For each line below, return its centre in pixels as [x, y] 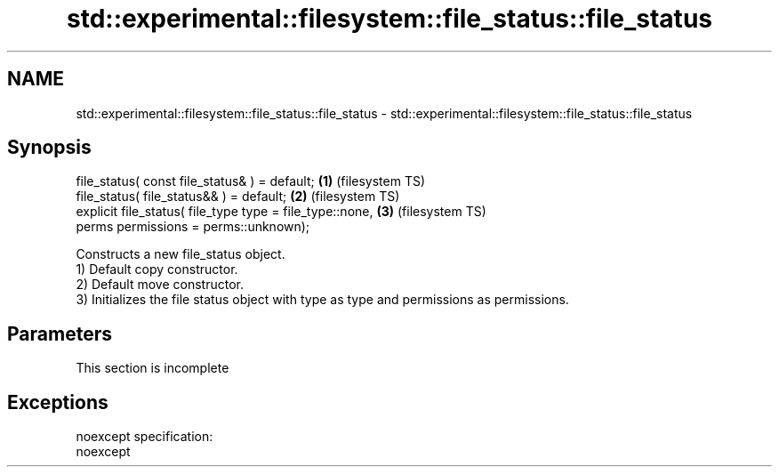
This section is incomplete [153, 368]
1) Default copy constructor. [157, 269]
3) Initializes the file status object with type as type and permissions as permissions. [322, 300]
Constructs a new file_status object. [181, 254]
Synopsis [49, 148]
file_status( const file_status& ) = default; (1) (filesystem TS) [251, 181]
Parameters [60, 333]
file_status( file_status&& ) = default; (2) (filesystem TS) [238, 197]
